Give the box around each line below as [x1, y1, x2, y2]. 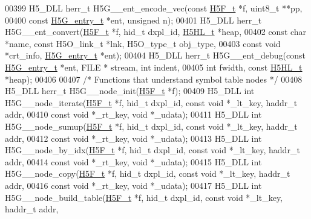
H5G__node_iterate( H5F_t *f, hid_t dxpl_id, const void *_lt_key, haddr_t [5, 96, 298, 109]
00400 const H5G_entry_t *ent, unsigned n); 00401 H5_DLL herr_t [5, 13, 262, 26]
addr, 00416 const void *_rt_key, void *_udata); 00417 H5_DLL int [5, 179, 262, 191]
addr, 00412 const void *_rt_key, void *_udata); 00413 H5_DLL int [5, 132, 262, 144]
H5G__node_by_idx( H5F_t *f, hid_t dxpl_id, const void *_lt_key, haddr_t [5, 144, 300, 156]
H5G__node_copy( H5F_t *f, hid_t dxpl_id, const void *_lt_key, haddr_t [5, 167, 290, 180]
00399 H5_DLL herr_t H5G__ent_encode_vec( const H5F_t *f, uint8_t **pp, [5, 2, 303, 14]
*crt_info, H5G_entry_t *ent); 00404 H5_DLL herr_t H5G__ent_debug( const [5, 49, 306, 62]
